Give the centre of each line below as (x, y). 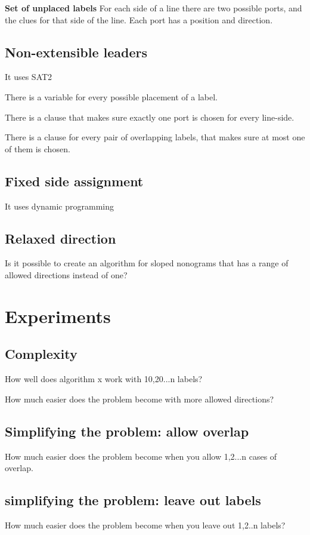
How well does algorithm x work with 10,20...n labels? (104, 379)
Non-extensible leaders (76, 52)
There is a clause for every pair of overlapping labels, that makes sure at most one (155, 137)
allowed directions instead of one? (66, 274)
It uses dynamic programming (60, 206)
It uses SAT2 (29, 77)
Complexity (41, 354)
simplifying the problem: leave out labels (133, 500)
